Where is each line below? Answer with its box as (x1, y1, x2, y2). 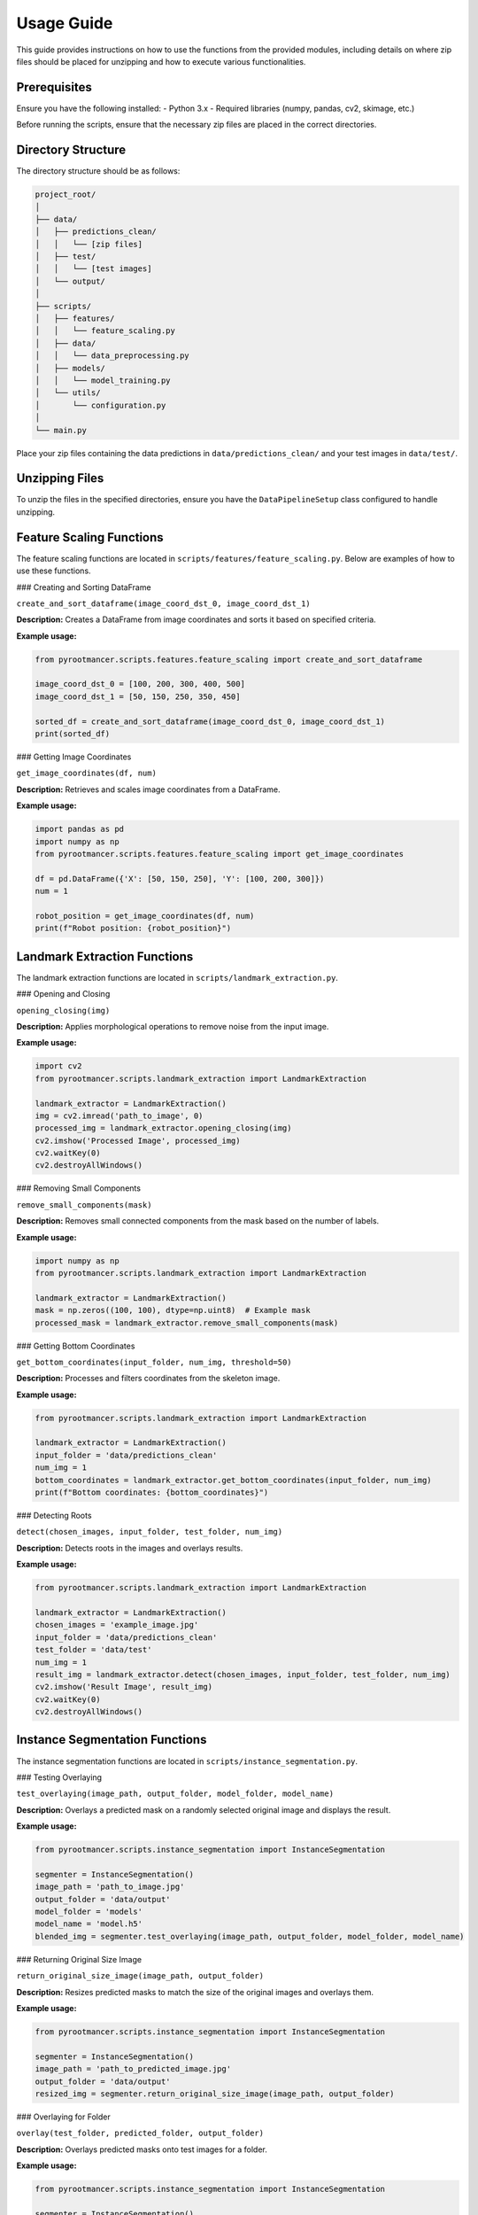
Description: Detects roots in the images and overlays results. (16, 1543, 243, 1553)
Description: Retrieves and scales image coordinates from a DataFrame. (16, 784, 281, 795)
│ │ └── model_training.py (35, 375, 172, 385)
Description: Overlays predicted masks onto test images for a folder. (16, 2144, 267, 2155)
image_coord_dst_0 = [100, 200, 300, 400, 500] (35, 679, 245, 689)
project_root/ (35, 190, 96, 199)
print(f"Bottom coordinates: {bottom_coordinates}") (35, 1488, 269, 1497)
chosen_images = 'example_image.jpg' (35, 1620, 199, 1630)
